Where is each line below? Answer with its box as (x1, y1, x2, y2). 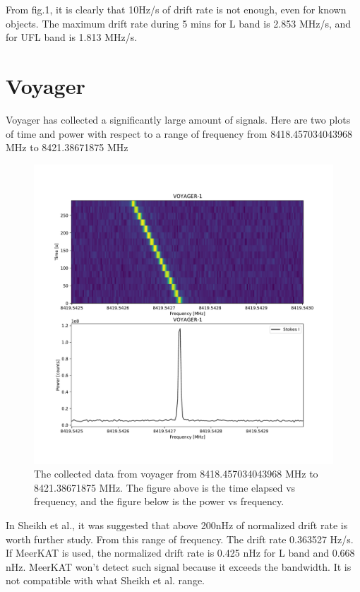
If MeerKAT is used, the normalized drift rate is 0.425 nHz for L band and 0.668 (6, 545, 355, 560)
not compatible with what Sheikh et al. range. (6, 573, 205, 588)
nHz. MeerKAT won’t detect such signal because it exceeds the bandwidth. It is (6, 559, 352, 574)
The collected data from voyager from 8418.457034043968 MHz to (34, 466, 318, 481)
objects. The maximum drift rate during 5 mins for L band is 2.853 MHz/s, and (6, 16, 352, 30)
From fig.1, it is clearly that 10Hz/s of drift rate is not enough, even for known (6, 2, 347, 16)
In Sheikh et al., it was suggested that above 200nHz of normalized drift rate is (6, 518, 348, 533)
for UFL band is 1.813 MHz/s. (6, 30, 138, 45)
